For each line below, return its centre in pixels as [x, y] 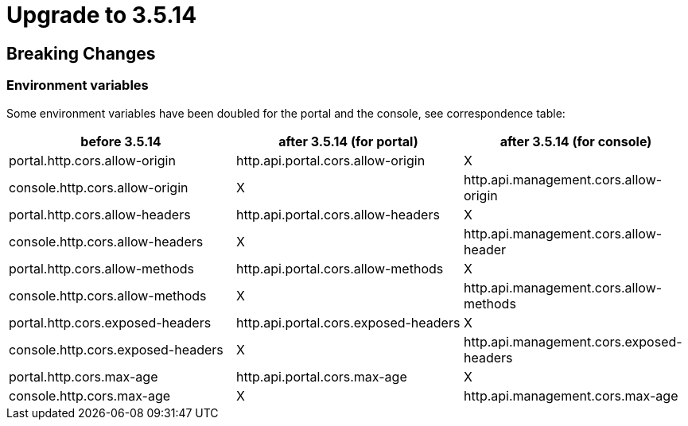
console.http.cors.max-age [90, 395]
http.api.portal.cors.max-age [321, 376]
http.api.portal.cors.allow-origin [330, 160]
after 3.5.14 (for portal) [348, 141]
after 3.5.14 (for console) [576, 141]
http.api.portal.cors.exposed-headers [348, 322]
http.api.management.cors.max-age [571, 395]
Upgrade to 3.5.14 [102, 15]
